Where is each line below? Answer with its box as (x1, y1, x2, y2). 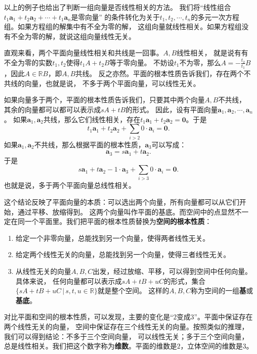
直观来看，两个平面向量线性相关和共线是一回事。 (4, 47, 163, 58)
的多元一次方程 (191, 11, 240, 22)
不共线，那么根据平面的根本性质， (34, 139, 145, 149)
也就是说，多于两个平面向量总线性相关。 (4, 180, 135, 190)
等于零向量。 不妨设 (109, 57, 174, 67)
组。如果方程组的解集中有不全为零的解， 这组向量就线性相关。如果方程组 (4, 21, 242, 32)
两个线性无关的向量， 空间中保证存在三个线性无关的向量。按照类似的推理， (4, 321, 249, 331)
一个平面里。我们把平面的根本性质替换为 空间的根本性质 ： (24, 216, 212, 226)
